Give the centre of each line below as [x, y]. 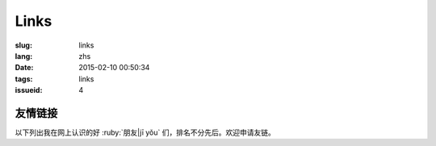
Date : [24, 68]
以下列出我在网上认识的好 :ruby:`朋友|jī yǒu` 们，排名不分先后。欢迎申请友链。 [145, 132]
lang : [24, 56]
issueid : [29, 90]
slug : [23, 45]
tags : [24, 79]
